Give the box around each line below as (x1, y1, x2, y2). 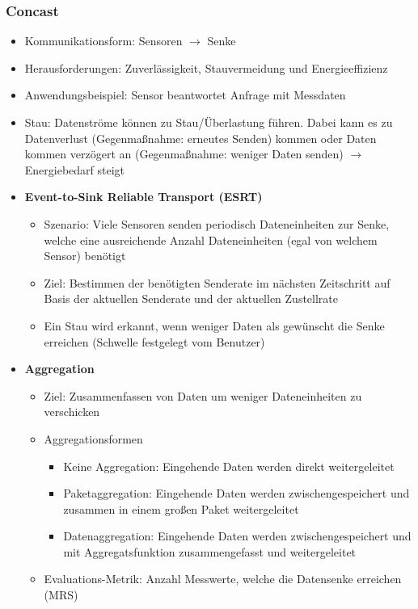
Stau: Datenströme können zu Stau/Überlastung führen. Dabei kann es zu (24, 114, 393, 130)
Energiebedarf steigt (24, 161, 125, 178)
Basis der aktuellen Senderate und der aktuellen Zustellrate (44, 290, 339, 307)
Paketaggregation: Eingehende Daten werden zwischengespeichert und (63, 485, 410, 502)
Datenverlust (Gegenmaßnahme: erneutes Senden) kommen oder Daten (24, 129, 377, 146)
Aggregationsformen (44, 430, 143, 447)
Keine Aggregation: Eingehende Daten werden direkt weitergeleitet (63, 457, 395, 474)
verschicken (44, 403, 100, 420)
